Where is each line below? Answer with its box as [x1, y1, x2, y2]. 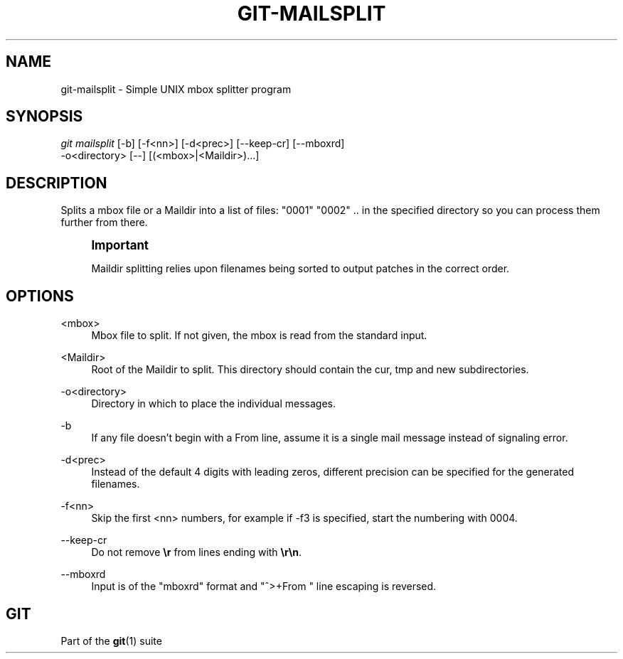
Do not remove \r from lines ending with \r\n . [91, 546, 302, 559]
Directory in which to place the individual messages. [91, 397, 336, 410]
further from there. [60, 216, 148, 229]
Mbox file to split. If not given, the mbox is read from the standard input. [91, 329, 427, 342]
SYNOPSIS [6, 107, 83, 126]
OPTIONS [6, 286, 74, 305]
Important [91, 238, 149, 253]
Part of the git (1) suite [60, 634, 162, 647]
